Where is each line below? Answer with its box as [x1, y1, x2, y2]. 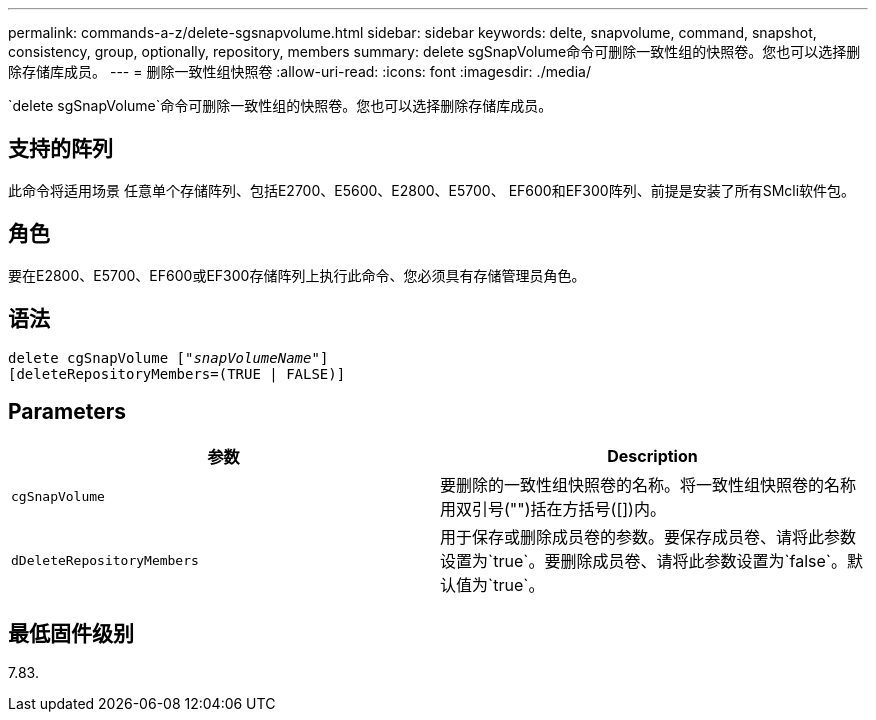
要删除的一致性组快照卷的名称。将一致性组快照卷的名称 [440, 475, 857, 496]
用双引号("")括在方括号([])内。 [440, 499, 666, 520]
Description [607, 446, 698, 467]
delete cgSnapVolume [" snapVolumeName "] [8, 349, 329, 366]
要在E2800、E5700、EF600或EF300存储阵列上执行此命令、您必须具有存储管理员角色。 [8, 266, 586, 284]
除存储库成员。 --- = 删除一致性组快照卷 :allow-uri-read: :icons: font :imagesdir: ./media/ [8, 63, 591, 80]
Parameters [8, 398, 126, 424]
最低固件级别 [8, 620, 134, 646]
